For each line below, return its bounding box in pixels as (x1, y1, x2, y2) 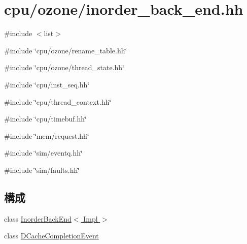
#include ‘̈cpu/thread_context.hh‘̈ (4, 96, 112, 107)
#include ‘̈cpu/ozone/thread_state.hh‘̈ (4, 62, 124, 73)
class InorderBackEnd (4, 213, 72, 224)
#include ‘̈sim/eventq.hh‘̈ (4, 147, 83, 158)
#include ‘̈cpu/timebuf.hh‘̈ (4, 113, 87, 124)
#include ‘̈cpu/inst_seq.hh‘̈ (4, 79, 90, 89)
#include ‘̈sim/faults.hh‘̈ (4, 164, 80, 175)
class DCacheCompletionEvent (4, 230, 99, 241)
